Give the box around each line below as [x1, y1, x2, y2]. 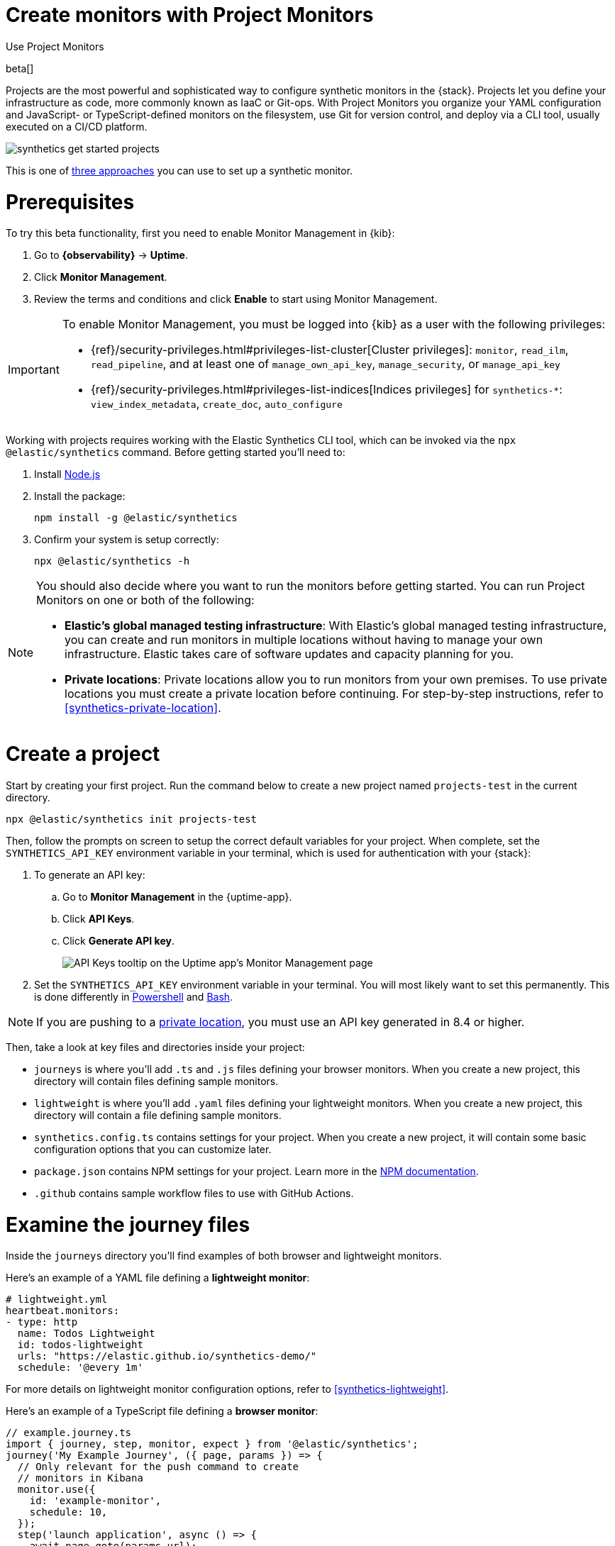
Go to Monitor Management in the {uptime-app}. [62, 890, 292, 903]
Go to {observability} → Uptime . [34, 249, 188, 262]
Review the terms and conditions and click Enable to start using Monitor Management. [34, 293, 438, 306]
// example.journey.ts [6, 1427, 132, 1439]
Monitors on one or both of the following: [36, 593, 255, 608]
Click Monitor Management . [34, 271, 167, 284]
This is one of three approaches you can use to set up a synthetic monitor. [6, 164, 353, 177]
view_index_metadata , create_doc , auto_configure [90, 396, 343, 411]
